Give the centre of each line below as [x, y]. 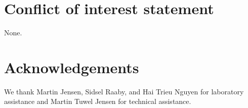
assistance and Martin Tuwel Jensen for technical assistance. [98, 101]
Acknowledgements [72, 67]
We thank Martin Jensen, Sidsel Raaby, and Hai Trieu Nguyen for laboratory [124, 91]
